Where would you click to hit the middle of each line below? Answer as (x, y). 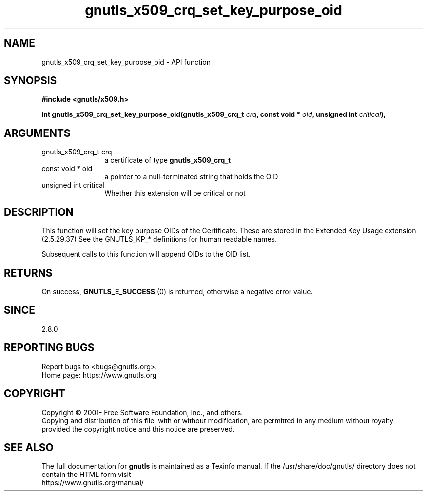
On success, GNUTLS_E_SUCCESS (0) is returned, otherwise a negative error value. (177, 291)
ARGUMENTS (37, 133)
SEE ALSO (29, 447)
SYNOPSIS (30, 81)
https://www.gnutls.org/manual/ (93, 483)
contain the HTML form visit (86, 475)
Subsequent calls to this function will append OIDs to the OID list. (146, 254)
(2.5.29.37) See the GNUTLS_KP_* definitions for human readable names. (159, 239)
